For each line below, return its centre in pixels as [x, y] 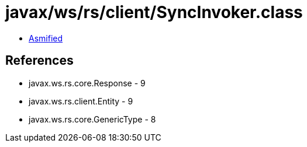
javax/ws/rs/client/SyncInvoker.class [154, 12]
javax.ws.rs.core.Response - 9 [87, 83]
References [39, 61]
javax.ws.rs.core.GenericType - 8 [92, 119]
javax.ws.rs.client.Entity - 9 [81, 101]
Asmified [46, 38]
